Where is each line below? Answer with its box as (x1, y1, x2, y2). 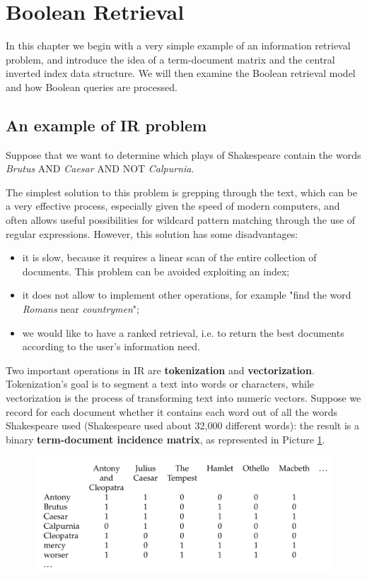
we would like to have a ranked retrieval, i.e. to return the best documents (22, 325, 344, 340)
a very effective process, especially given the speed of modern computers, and (6, 198, 340, 213)
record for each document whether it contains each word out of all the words (6, 404, 337, 419)
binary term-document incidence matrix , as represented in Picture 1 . (6, 431, 325, 446)
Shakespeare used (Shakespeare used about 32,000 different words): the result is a (6, 418, 360, 433)
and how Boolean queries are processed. (6, 79, 177, 94)
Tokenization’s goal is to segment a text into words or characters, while (6, 376, 315, 391)
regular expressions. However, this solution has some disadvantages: (6, 226, 298, 241)
